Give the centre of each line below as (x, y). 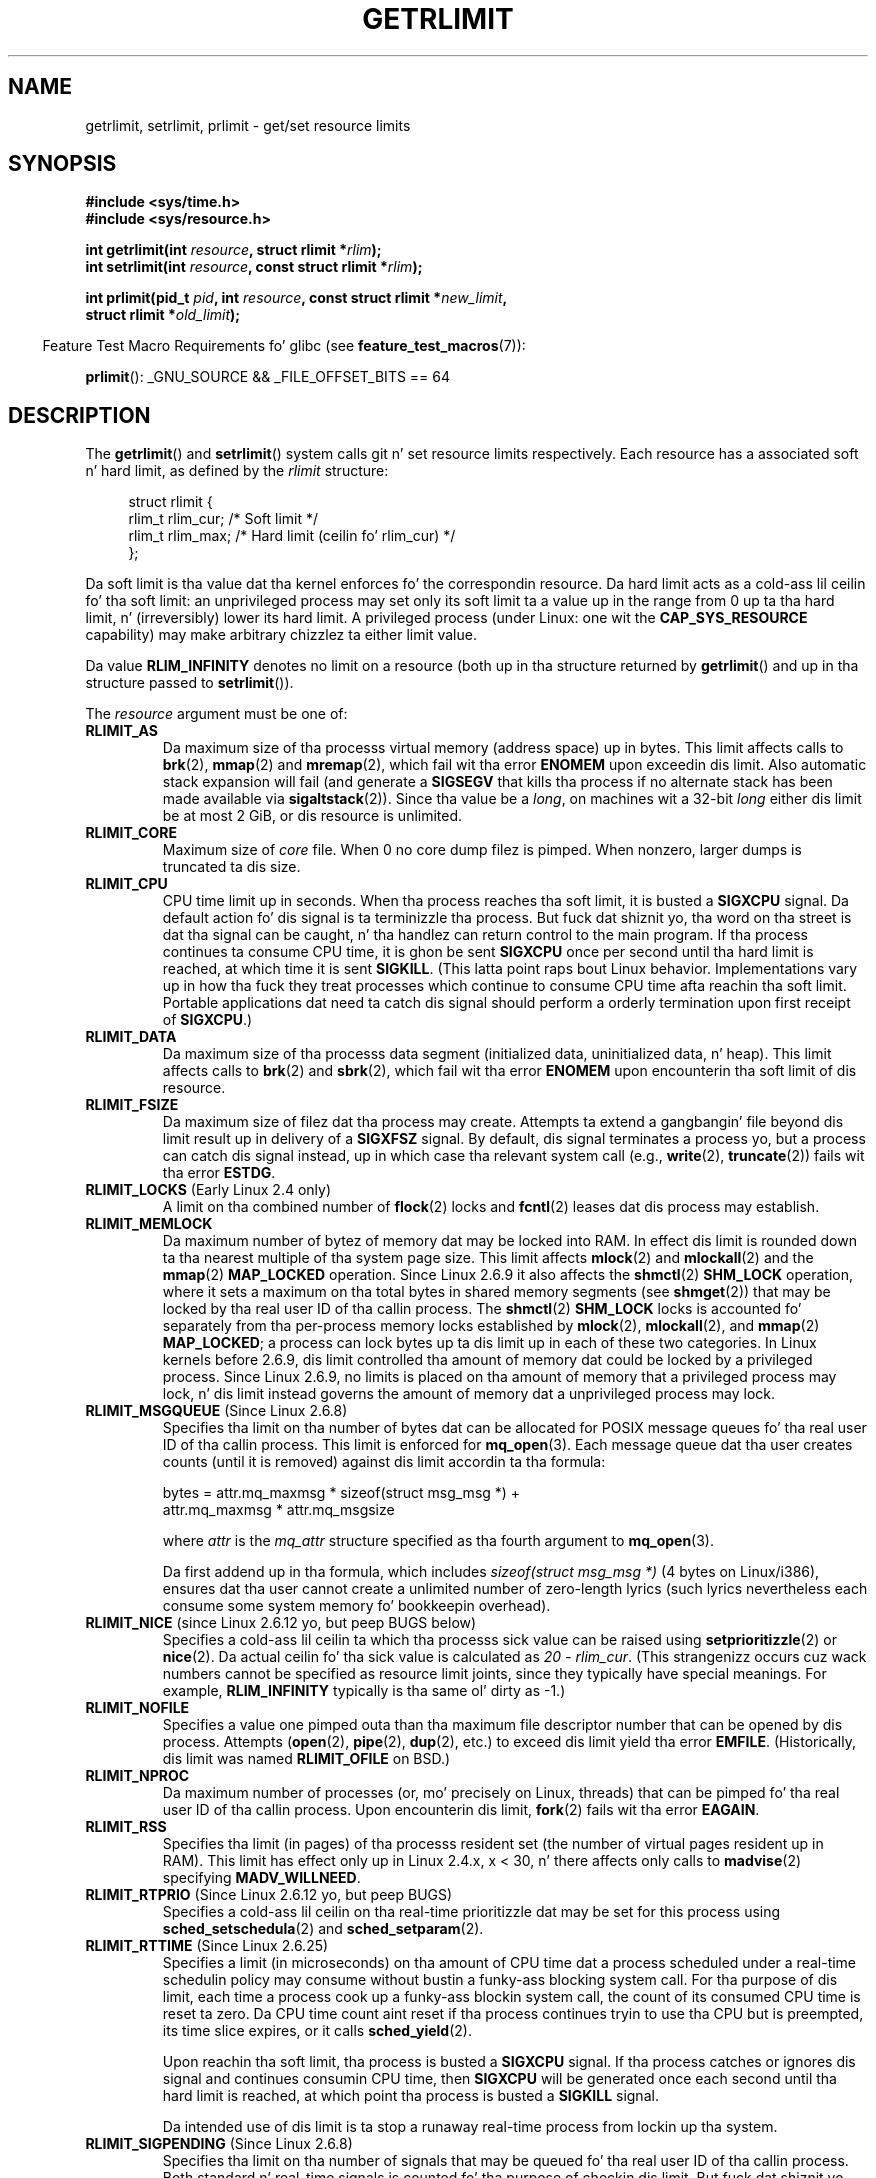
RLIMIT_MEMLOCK (149, 1224)
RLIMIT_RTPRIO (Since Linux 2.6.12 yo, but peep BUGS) (269, 1895)
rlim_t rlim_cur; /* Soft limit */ (223, 519)
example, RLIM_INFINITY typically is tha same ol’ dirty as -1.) (364, 1691)
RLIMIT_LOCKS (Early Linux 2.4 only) (208, 1190)
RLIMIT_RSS (126, 1827)
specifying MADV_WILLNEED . (261, 1878)
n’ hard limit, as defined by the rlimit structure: (237, 471)
